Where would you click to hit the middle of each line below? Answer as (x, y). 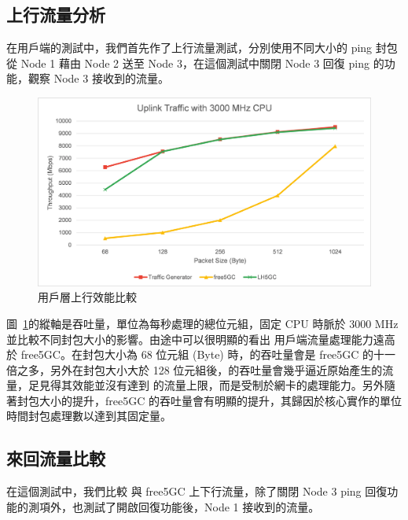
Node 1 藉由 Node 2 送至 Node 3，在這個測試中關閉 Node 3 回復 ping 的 (202, 63)
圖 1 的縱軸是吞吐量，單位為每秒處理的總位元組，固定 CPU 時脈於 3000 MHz (202, 323)
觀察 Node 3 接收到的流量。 (98, 78)
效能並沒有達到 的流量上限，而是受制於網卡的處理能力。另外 (228, 385)
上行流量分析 (56, 15)
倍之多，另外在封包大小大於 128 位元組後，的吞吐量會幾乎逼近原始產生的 (195, 369)
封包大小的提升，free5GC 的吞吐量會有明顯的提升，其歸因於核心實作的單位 (209, 400)
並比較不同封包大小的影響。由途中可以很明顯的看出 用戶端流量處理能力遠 (195, 339)
